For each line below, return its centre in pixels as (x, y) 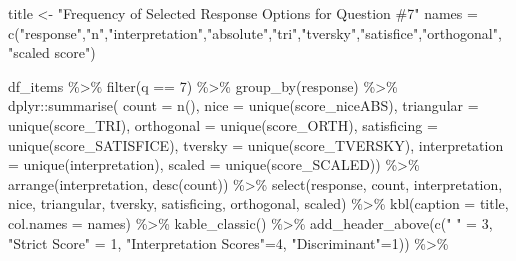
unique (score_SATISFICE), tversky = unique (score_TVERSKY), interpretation (256, 144)
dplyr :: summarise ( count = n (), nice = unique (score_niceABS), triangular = (243, 105)
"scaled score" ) (52, 52)
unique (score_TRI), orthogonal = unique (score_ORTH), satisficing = (223, 124)
